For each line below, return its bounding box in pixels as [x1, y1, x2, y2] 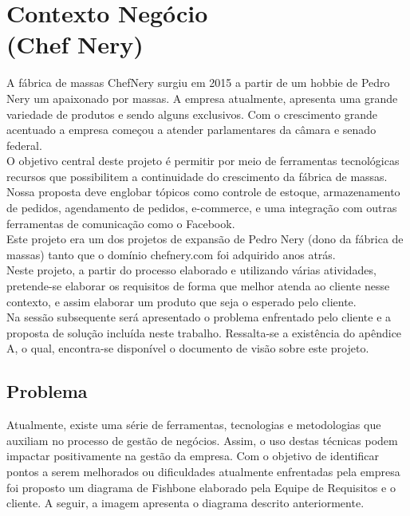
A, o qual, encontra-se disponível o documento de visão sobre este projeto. [6, 340, 369, 356]
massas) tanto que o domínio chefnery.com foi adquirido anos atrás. [6, 246, 336, 262]
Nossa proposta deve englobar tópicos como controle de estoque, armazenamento [6, 183, 400, 200]
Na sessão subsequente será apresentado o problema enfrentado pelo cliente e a [6, 309, 392, 325]
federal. [6, 136, 42, 153]
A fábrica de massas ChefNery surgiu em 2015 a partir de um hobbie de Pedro [6, 74, 390, 91]
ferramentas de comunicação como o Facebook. [6, 215, 235, 231]
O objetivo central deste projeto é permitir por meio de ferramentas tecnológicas [6, 152, 400, 169]
